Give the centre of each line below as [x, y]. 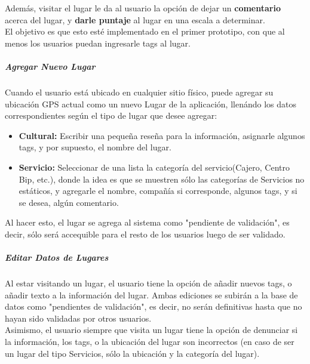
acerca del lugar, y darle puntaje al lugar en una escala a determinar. [135, 19]
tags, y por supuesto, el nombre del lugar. [95, 147]
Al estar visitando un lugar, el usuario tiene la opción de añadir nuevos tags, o [148, 283]
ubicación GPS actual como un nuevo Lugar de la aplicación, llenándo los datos [151, 104]
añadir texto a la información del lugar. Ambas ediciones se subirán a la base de [151, 294]
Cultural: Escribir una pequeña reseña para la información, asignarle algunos [162, 135]
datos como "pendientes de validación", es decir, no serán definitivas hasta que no [154, 306]
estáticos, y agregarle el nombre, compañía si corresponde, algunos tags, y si [158, 191]
